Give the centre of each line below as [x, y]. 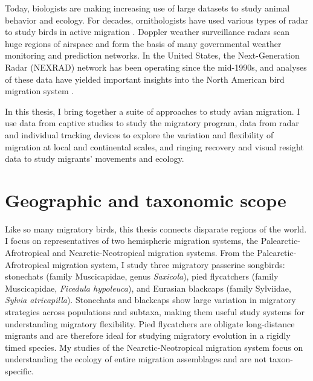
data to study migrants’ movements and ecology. [95, 158]
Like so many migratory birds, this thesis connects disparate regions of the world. [156, 229]
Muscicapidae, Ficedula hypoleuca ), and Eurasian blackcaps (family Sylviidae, [148, 288]
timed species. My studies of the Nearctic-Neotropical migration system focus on [154, 347]
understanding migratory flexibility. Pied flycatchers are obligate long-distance [150, 323]
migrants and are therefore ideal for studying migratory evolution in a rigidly [148, 335]
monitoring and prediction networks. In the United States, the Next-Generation [152, 55]
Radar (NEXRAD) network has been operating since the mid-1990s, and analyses [156, 67]
